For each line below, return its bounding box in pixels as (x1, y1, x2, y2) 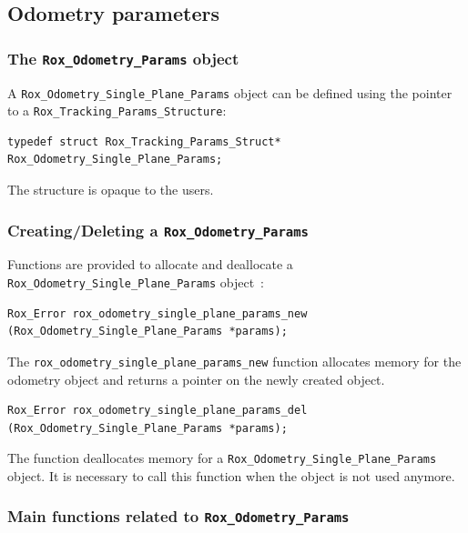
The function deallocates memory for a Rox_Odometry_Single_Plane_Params (7, 448, 437, 468)
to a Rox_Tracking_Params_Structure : (7, 101, 227, 120)
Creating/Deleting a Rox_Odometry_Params (7, 218, 309, 241)
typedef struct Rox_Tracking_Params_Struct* (7, 135, 281, 148)
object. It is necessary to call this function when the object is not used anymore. (7, 466, 455, 485)
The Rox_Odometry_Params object (7, 46, 239, 69)
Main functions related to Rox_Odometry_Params (7, 505, 350, 528)
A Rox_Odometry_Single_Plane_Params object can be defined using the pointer (7, 83, 453, 102)
